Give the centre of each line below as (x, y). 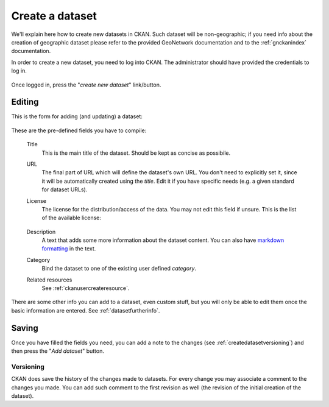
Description (41, 232)
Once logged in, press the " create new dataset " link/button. (86, 85)
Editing (25, 102)
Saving (25, 328)
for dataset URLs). (65, 189)
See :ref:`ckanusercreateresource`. (86, 288)
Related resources (49, 280)
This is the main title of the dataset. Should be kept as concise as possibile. (136, 153)
